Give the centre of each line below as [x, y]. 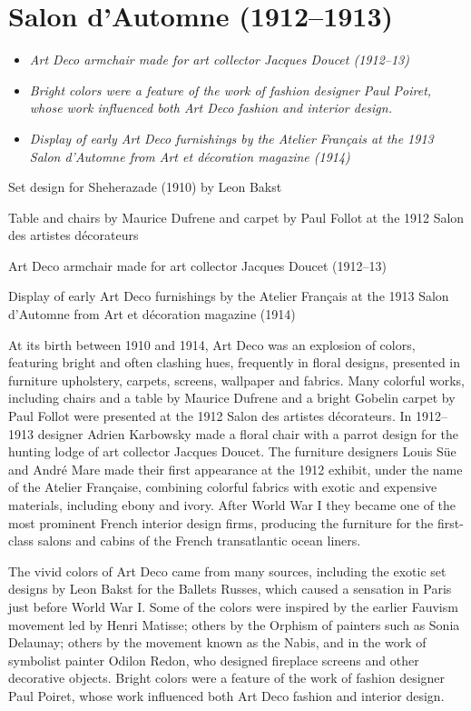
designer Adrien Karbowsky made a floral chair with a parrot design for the [248, 433]
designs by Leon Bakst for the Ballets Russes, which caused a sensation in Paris [230, 589]
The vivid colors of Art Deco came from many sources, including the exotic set [227, 571]
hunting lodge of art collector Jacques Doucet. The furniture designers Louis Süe [232, 451]
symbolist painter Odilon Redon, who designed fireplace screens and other [214, 660]
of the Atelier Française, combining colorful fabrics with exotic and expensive [223, 487]
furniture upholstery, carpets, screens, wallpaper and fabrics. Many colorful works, [236, 380]
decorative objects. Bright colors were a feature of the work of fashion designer [227, 678]
